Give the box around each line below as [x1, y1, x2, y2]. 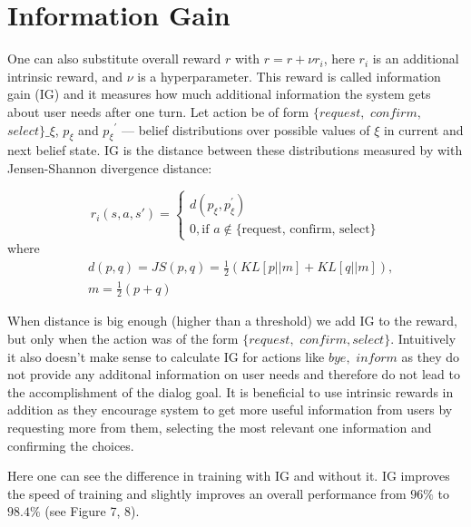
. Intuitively [390, 328, 456, 347]
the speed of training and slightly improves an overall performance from [7, 483, 407, 503]
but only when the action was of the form [7, 328, 239, 347]
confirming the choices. [7, 435, 134, 454]
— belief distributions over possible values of [121, 120, 370, 139]
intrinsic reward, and [7, 66, 123, 85]
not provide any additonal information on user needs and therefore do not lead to [7, 365, 460, 384]
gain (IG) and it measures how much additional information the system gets [7, 84, 431, 103]
